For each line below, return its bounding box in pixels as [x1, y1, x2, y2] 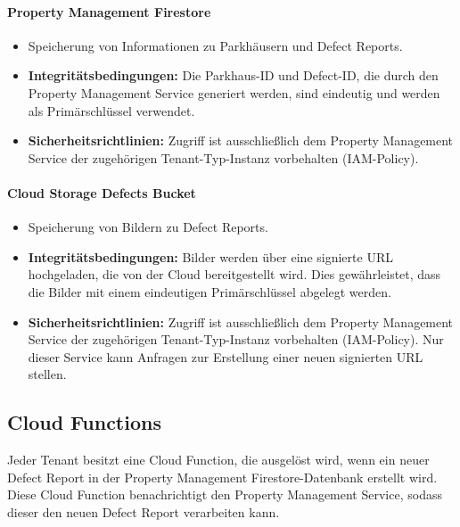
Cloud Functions [7, 408, 161, 436]
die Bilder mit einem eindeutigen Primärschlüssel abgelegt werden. [28, 282, 391, 301]
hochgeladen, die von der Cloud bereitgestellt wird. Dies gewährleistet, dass [28, 265, 441, 284]
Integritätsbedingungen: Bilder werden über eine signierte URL [28, 247, 393, 266]
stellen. [28, 365, 67, 383]
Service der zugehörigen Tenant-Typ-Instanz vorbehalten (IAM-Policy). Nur [28, 330, 444, 349]
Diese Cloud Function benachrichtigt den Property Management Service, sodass [7, 485, 442, 504]
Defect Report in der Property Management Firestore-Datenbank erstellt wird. [7, 467, 438, 486]
